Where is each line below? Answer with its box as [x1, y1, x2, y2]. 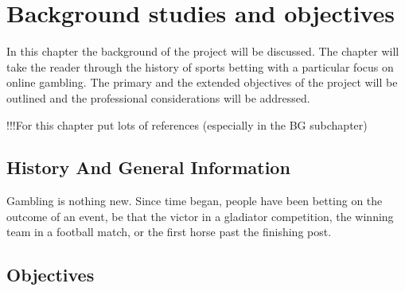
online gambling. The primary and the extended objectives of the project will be [6, 74, 398, 91]
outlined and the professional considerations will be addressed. [6, 89, 310, 106]
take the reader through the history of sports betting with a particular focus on [6, 58, 394, 75]
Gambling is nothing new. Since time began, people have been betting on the [6, 192, 383, 209]
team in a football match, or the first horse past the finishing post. [6, 223, 332, 240]
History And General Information [6, 155, 290, 180]
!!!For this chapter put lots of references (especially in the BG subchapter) [6, 116, 368, 133]
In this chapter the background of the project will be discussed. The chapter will [6, 43, 399, 60]
